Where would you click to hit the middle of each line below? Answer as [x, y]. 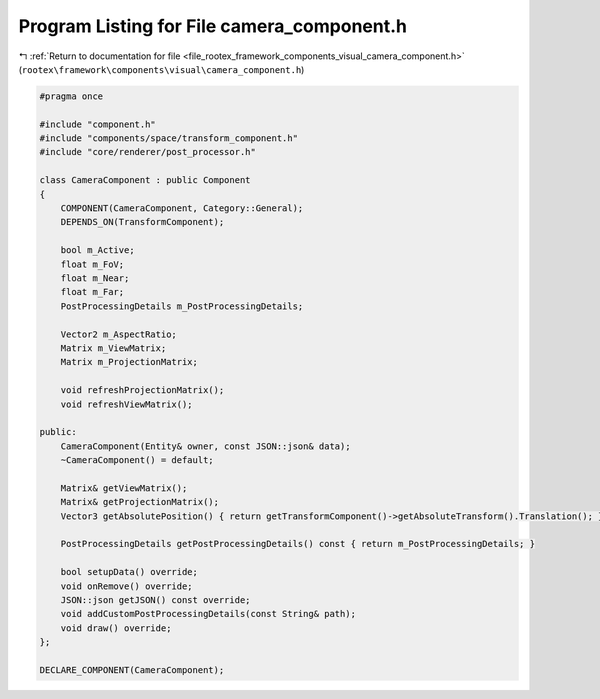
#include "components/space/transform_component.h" [169, 138]
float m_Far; [92, 292]
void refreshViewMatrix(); [127, 404]
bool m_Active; [97, 250]
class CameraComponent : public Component [145, 180]
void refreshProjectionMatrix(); [142, 390]
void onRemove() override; [127, 586]
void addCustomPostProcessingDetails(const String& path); [208, 614]
